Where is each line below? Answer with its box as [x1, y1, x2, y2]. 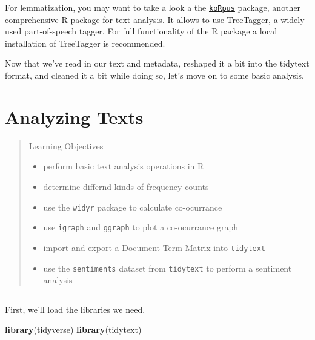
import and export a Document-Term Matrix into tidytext [43, 241, 266, 253]
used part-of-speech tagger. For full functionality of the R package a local [5, 25, 277, 38]
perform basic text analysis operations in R [43, 160, 204, 172]
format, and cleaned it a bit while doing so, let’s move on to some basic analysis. [5, 69, 304, 82]
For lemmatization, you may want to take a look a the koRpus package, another [5, 1, 301, 13]
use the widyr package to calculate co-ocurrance [43, 200, 222, 213]
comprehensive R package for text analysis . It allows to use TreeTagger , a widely [5, 13, 305, 25]
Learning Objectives [28, 139, 104, 152]
